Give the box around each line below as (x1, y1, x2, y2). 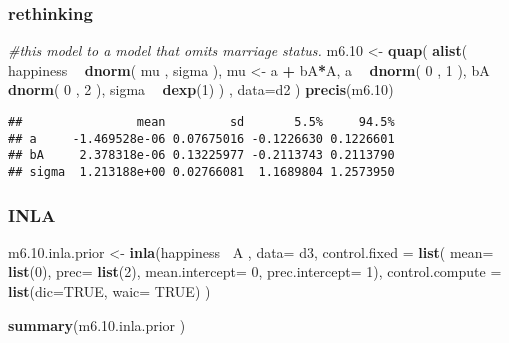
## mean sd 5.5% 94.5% (8, 115, 395, 129)
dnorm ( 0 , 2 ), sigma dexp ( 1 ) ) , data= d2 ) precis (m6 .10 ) (8, 79, 394, 100)
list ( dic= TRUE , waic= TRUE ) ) (8, 281, 211, 302)
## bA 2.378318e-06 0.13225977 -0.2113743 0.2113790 (8, 148, 395, 163)
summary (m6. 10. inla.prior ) (8, 314, 186, 335)
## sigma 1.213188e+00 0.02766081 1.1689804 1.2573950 (8, 164, 395, 179)
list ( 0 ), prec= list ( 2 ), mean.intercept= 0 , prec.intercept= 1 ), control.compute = (8, 261, 502, 282)
